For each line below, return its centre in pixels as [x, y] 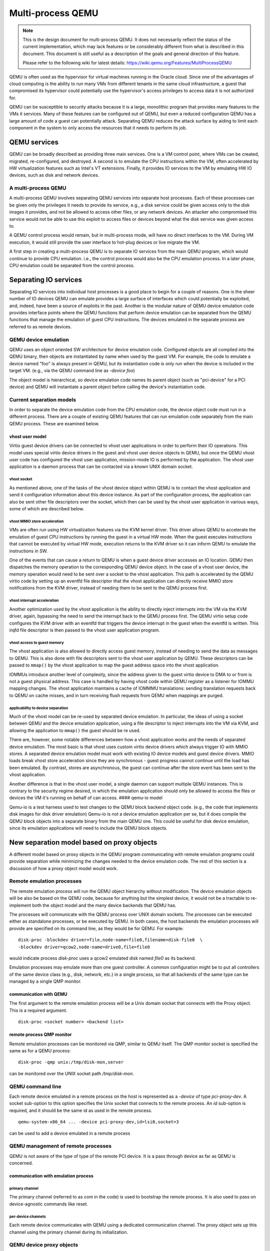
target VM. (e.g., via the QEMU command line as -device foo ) [72, 371]
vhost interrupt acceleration [34, 600]
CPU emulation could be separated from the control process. [72, 265]
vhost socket [21, 479]
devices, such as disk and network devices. [54, 175]
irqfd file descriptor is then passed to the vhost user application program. [84, 630]
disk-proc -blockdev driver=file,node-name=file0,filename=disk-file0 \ [110, 940]
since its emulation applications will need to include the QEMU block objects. [88, 828]
